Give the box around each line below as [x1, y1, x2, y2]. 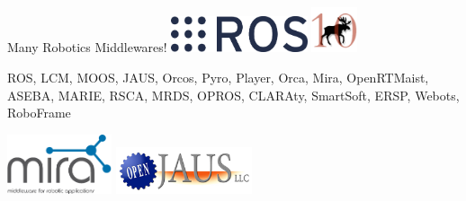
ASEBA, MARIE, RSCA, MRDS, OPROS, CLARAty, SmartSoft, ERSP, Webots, [7, 85, 460, 104]
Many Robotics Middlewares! [7, 38, 167, 57]
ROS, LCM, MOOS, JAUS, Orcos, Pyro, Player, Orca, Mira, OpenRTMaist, [7, 67, 429, 86]
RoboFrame [7, 103, 71, 122]
